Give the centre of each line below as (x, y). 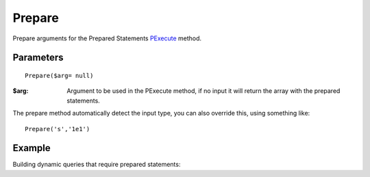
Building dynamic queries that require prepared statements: (97, 165)
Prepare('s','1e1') (58, 129)
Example (32, 148)
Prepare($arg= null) (59, 76)
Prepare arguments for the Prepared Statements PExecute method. (107, 38)
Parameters (38, 58)
